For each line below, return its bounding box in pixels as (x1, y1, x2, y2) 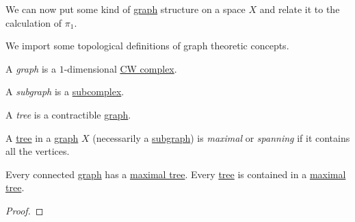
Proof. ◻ (5, 203, 44, 217)
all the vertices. (5, 144, 70, 158)
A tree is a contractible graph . (5, 107, 131, 121)
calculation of (5, 15, 62, 29)
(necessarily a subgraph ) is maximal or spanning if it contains (92, 130, 350, 145)
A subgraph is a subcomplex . (5, 84, 124, 99)
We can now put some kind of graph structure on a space (5, 2, 246, 16)
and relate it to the (259, 2, 340, 16)
